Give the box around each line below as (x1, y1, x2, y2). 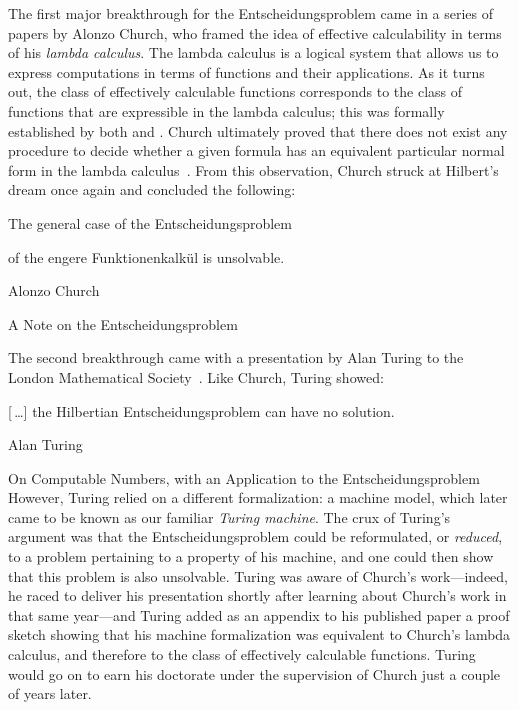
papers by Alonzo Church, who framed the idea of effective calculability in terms (8, 22, 502, 43)
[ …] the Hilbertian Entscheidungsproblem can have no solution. (8, 400, 395, 421)
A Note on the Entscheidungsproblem (8, 313, 238, 334)
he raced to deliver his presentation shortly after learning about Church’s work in (8, 585, 507, 606)
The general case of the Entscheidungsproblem (8, 212, 292, 233)
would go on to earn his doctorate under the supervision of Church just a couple (8, 663, 501, 684)
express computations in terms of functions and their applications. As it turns (8, 61, 485, 82)
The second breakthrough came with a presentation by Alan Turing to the (8, 347, 464, 368)
